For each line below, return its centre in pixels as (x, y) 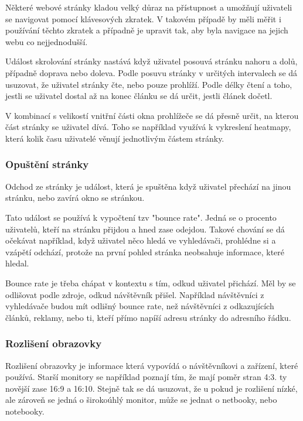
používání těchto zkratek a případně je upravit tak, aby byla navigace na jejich (147, 30)
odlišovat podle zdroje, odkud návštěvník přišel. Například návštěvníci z (135, 294)
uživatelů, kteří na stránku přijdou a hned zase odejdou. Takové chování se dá (145, 229)
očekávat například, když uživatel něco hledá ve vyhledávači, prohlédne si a (141, 240)
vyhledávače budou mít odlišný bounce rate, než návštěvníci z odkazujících (140, 306)
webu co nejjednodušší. (47, 41)
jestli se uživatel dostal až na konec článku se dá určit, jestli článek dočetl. (139, 96)
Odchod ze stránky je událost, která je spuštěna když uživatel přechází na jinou (148, 186)
